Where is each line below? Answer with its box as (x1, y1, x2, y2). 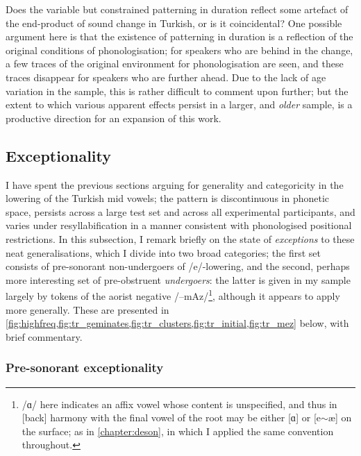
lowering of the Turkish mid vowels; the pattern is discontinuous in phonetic (6, 191, 330, 205)
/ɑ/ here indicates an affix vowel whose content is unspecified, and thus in (22, 396, 337, 411)
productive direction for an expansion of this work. (6, 110, 221, 125)
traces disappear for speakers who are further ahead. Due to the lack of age (6, 69, 326, 84)
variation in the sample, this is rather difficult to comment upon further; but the (6, 83, 349, 98)
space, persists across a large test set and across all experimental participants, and (6, 204, 355, 219)
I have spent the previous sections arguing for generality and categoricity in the (6, 177, 344, 192)
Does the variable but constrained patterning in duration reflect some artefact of (6, 2, 349, 16)
